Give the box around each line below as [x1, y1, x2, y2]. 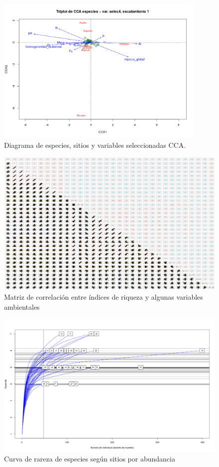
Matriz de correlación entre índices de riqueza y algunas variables [4, 292, 203, 302]
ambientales [4, 301, 40, 312]
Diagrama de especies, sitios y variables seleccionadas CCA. [4, 139, 186, 150]
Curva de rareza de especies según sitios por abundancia [4, 454, 175, 464]
